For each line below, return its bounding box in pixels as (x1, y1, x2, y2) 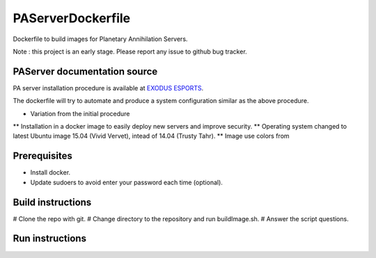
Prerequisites (13, 150, 72, 162)
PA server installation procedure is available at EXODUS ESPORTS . (13, 83, 204, 92)
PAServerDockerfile (13, 10, 131, 26)
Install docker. (30, 168, 71, 177)
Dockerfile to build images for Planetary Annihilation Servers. (13, 35, 188, 43)
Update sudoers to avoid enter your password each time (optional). (30, 178, 223, 186)
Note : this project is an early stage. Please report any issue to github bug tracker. (13, 47, 247, 56)
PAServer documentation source (13, 65, 158, 77)
